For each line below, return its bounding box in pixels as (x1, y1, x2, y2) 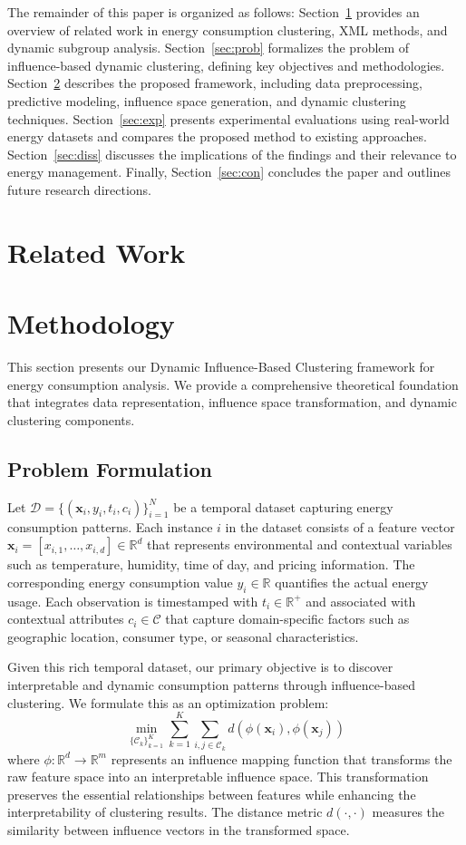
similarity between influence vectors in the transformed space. (7, 821, 350, 840)
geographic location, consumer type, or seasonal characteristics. (7, 626, 359, 646)
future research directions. (7, 180, 151, 199)
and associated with (306, 591, 416, 610)
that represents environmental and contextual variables (146, 535, 452, 554)
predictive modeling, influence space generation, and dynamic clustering (7, 91, 406, 110)
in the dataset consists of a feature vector (225, 517, 455, 536)
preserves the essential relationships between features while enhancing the (7, 784, 416, 803)
